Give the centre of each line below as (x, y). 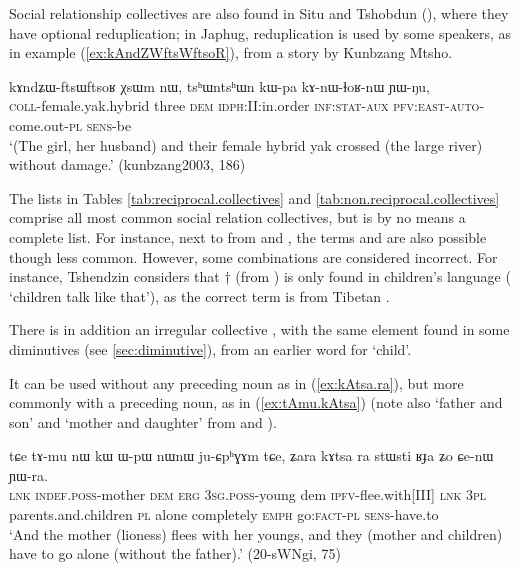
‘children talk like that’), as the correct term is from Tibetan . (199, 295)
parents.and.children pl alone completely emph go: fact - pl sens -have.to (224, 514)
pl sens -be (100, 124)
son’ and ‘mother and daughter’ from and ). (143, 421)
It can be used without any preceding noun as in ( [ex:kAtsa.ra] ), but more (236, 382)
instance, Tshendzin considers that (114, 276)
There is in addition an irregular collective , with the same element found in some (259, 329)
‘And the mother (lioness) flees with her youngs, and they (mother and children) (256, 533)
